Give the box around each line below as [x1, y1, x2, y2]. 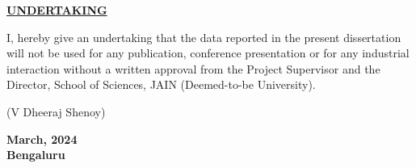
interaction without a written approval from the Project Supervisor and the [6, 60, 380, 77]
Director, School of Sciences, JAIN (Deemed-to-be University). [6, 76, 316, 93]
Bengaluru [6, 146, 65, 163]
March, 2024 [6, 130, 78, 147]
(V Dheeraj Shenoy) [6, 103, 106, 120]
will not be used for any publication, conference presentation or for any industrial [6, 44, 410, 61]
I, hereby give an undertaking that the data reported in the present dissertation [6, 28, 401, 45]
